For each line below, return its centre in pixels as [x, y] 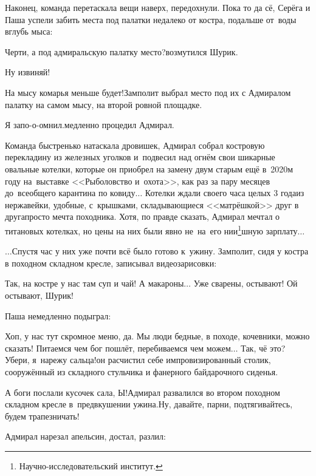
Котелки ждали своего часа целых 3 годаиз [225, 193]
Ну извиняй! [28, 72]
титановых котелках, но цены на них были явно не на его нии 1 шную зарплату [151, 229]
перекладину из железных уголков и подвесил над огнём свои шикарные [140, 157]
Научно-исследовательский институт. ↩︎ [91, 465]
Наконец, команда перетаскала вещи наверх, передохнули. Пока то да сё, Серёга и [158, 7]
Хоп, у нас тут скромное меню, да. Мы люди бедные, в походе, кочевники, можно [157, 336]
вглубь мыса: [29, 31]
